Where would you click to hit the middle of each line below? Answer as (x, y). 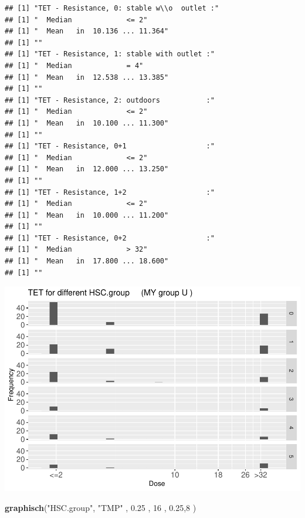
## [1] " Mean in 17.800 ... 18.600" (87, 261)
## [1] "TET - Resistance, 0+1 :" (110, 146)
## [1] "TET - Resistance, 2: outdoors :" (110, 100)
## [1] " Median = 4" (74, 65)
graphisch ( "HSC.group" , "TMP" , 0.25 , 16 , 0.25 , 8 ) (101, 507)
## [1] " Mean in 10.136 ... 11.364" (87, 31)
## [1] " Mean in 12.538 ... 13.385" (87, 77)
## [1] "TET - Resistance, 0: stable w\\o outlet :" (112, 8)
